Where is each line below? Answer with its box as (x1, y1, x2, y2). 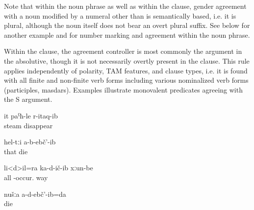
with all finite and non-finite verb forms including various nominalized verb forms (4, 75, 249, 85)
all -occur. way (4, 172, 48, 182)
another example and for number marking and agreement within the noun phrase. (4, 29, 250, 40)
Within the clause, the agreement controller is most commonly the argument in (4, 46, 242, 56)
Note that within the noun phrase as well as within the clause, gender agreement (4, 1, 247, 11)
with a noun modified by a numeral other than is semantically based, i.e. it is (4, 10, 236, 21)
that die (4, 146, 28, 156)
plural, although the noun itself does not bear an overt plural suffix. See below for (4, 20, 250, 30)
